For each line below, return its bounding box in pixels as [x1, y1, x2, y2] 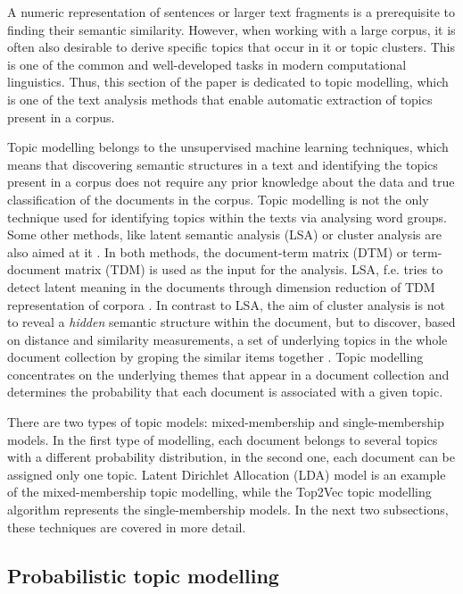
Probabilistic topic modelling [7, 561, 279, 589]
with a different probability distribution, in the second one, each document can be [7, 448, 455, 466]
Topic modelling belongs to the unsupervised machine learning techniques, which [7, 138, 449, 156]
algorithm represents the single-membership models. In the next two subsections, [7, 500, 449, 519]
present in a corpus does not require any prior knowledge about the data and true [7, 172, 455, 191]
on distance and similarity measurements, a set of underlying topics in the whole [7, 330, 448, 348]
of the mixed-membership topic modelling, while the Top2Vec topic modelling [7, 482, 432, 501]
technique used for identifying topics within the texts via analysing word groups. [7, 207, 447, 226]
